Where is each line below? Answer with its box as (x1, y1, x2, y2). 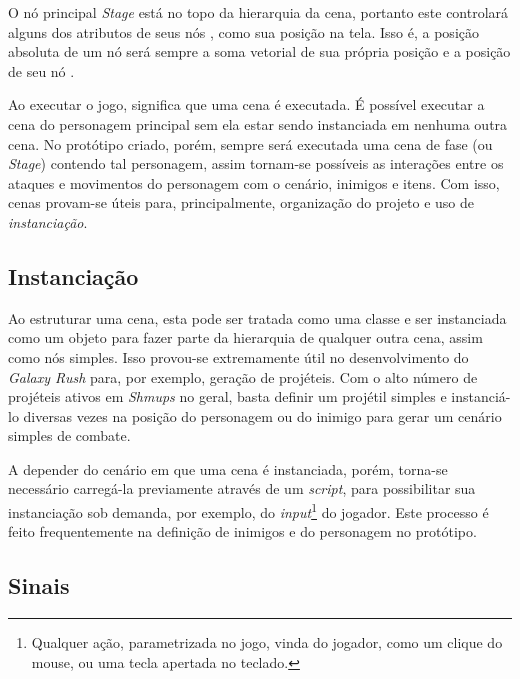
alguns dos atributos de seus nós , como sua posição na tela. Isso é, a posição (8, 21, 479, 42)
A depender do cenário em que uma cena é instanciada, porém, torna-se (8, 458, 448, 479)
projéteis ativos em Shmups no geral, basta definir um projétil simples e (8, 386, 447, 407)
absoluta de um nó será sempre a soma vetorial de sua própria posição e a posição (8, 41, 511, 62)
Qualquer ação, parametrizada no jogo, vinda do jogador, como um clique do (31, 632, 503, 653)
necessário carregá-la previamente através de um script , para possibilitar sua (8, 478, 476, 499)
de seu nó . (8, 60, 75, 81)
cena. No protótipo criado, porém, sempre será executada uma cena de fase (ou (8, 133, 493, 154)
